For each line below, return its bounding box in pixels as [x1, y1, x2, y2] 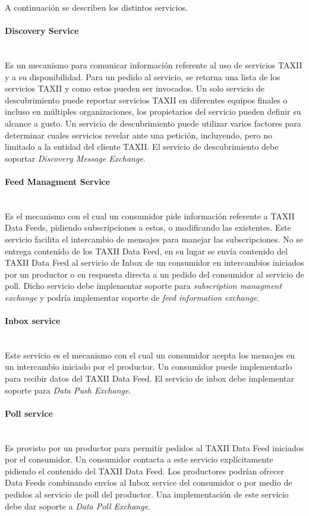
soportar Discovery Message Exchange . [5, 152, 146, 164]
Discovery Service [5, 24, 79, 37]
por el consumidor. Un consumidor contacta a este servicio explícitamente [5, 453, 273, 465]
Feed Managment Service [5, 175, 111, 187]
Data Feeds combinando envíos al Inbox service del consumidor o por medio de [5, 476, 292, 489]
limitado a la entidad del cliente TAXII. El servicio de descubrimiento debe [5, 140, 279, 153]
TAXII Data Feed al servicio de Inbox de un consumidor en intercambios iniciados [5, 256, 304, 269]
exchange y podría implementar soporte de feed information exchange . [5, 291, 260, 303]
